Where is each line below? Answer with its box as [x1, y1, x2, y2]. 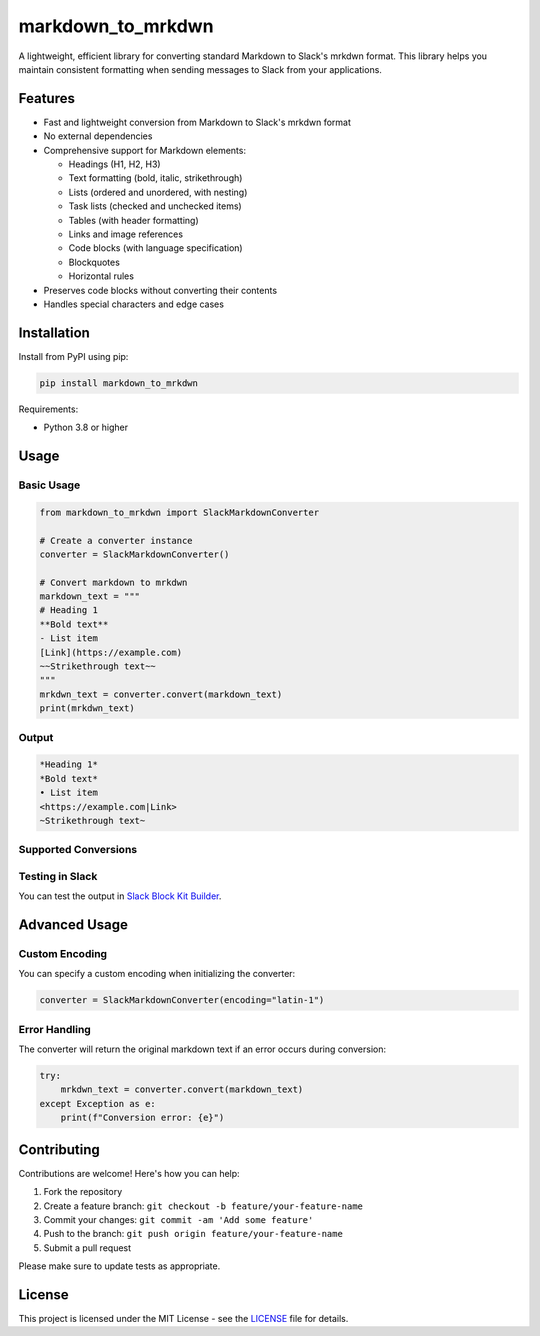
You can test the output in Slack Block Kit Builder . [18, 890, 222, 902]
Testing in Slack [18, 869, 98, 883]
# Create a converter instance [39, 535, 194, 546]
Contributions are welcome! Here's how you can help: [18, 1167, 240, 1179]
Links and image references [68, 228, 184, 240]
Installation [18, 324, 90, 341]
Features [18, 90, 75, 107]
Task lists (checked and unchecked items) [68, 200, 242, 212]
